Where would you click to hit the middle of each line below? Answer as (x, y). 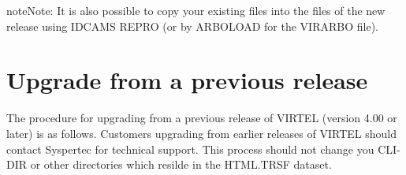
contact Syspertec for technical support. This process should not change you (190, 149)
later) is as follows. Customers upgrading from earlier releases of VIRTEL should (201, 133)
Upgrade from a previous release (187, 80)
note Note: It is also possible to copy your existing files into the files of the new (196, 10)
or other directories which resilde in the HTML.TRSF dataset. (181, 164)
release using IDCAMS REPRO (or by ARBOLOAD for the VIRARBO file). (192, 26)
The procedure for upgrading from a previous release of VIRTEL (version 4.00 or (202, 118)
